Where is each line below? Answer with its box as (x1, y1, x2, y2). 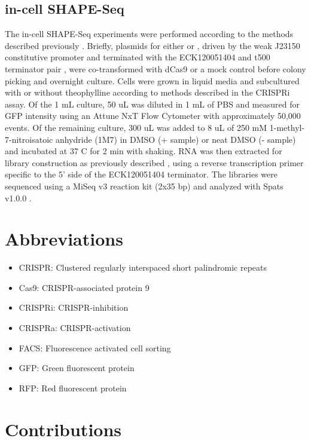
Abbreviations (5, 226, 123, 251)
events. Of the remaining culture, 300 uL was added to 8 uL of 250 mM (5, 121, 267, 133)
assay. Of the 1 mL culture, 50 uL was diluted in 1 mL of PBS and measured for (5, 97, 300, 110)
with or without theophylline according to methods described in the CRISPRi (5, 86, 290, 99)
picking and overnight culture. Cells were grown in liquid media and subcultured (5, 74, 300, 87)
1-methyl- (269, 121, 305, 133)
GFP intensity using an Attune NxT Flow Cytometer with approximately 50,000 (5, 109, 301, 122)
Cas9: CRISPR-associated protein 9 (19, 281, 150, 293)
